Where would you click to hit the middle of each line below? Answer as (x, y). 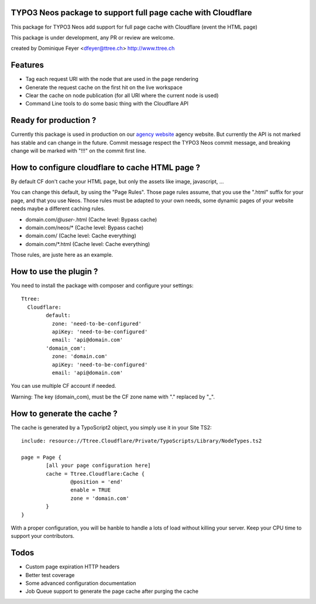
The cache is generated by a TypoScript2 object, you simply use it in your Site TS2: (111, 427)
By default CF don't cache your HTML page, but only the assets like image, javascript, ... (117, 181)
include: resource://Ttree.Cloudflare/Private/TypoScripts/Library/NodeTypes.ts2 (142, 441)
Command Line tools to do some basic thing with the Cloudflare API (107, 104)
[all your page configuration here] (99, 465)
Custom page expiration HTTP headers (73, 567)
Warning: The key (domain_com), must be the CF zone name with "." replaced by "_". (113, 397)
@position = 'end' (97, 482)
